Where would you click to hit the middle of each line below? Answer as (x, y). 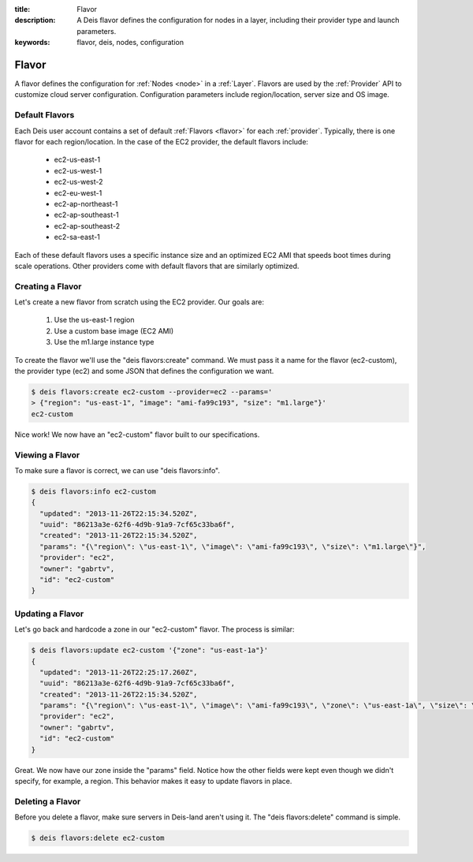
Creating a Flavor (48, 286)
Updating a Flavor (49, 614)
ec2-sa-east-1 (77, 237)
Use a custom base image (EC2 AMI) (114, 330)
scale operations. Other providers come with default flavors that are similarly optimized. (157, 266)
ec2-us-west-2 (78, 182)
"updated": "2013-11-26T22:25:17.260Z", (119, 672)
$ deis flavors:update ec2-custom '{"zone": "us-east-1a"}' (150, 650)
